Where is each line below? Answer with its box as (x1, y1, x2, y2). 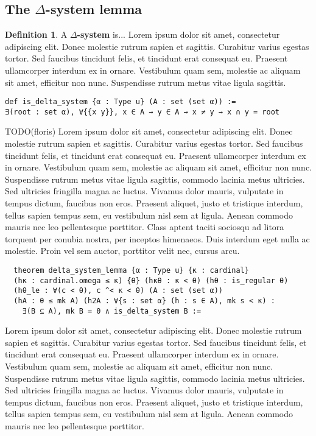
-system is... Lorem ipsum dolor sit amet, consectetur (77, 28, 280, 41)
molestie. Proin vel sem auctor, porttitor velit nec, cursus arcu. (5, 244, 240, 257)
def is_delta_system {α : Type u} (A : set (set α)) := (5, 97, 236, 107)
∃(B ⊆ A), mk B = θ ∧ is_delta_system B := (22, 306, 202, 315)
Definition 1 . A (5, 28, 68, 41)
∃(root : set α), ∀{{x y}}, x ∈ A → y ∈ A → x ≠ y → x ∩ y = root (5, 107, 280, 116)
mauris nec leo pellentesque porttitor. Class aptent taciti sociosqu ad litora (5, 220, 284, 233)
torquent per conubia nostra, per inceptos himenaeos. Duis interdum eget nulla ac (5, 232, 310, 245)
